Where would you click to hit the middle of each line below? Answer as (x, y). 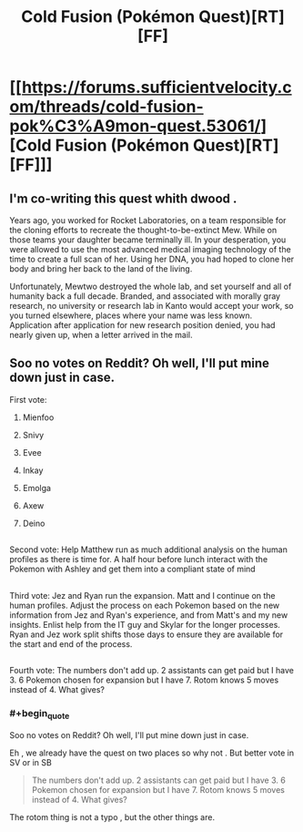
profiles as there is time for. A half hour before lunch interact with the (139, 560)
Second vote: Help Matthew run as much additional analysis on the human (149, 550)
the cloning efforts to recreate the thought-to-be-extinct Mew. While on (143, 230)
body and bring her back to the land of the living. (101, 269)
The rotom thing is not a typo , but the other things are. (112, 817)
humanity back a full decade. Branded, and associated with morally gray (145, 296)
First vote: (28, 399)
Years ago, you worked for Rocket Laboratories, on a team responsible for (148, 220)
